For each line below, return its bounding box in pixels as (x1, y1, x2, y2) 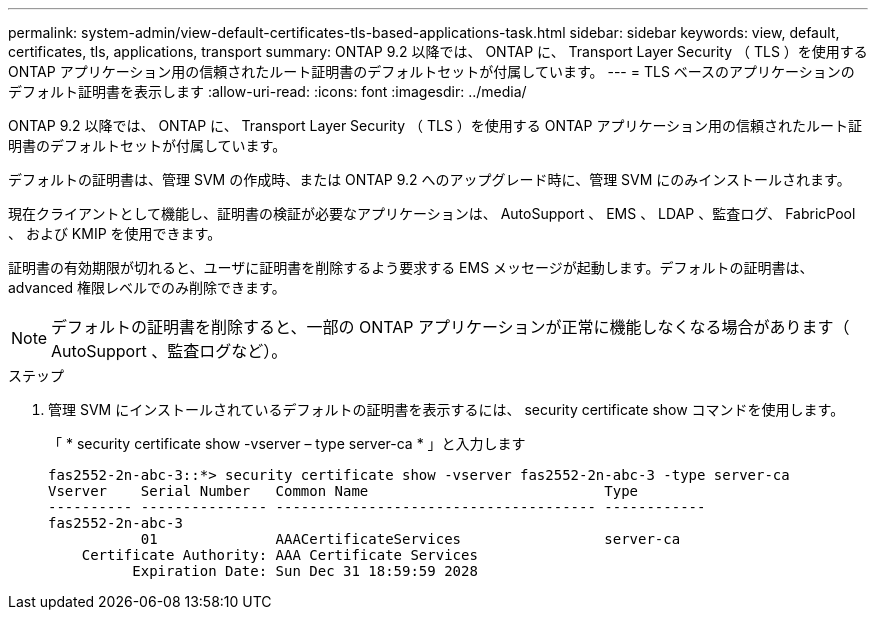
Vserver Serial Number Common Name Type (48, 483, 639, 499)
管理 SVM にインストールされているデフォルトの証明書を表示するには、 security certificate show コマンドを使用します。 (48, 401, 845, 418)
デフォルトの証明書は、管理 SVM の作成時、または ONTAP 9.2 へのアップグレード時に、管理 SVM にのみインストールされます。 (8, 171, 851, 188)
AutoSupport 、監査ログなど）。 (51, 341, 288, 361)
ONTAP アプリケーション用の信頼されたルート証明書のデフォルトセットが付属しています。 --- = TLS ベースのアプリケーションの (8, 63, 855, 80)
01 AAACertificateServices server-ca (140, 531, 681, 547)
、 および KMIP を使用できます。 (8, 225, 222, 242)
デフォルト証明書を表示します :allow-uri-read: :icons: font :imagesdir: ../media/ (8, 83, 527, 100)
